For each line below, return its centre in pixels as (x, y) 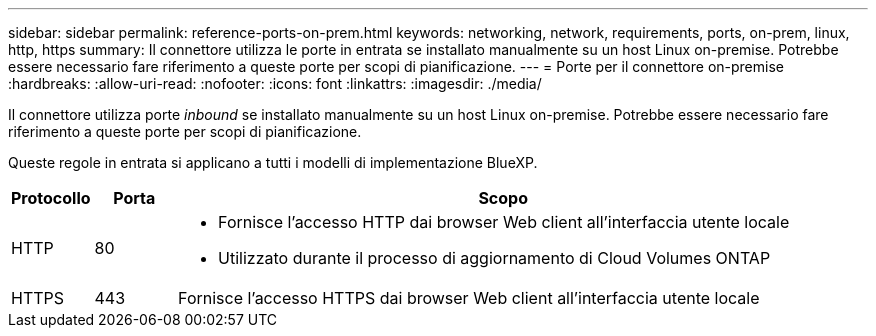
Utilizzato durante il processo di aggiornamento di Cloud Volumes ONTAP (494, 258)
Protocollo (51, 198)
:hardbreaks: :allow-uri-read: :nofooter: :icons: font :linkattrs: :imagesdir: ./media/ (275, 83)
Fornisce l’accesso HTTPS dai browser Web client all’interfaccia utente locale (469, 298)
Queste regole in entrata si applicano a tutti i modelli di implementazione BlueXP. (273, 162)
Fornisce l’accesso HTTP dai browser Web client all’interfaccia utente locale (504, 222)
